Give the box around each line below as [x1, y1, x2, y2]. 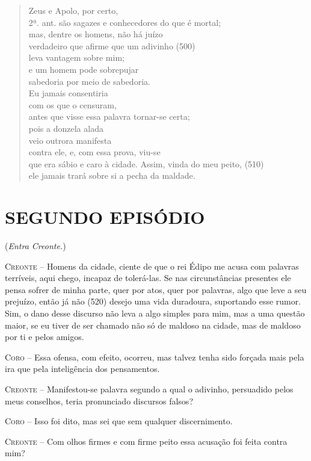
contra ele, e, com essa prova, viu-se [28, 146, 161, 158]
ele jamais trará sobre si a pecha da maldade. [28, 169, 196, 182]
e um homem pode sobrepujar [28, 63, 139, 75]
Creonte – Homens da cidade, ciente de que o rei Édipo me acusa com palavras [5, 259, 299, 272]
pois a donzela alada [28, 122, 103, 134]
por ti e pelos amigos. [5, 330, 84, 343]
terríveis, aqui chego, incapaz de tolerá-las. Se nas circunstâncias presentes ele [5, 271, 291, 284]
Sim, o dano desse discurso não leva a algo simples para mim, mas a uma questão [5, 307, 305, 319]
